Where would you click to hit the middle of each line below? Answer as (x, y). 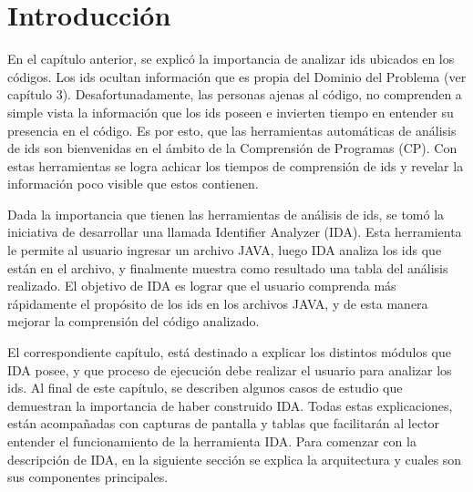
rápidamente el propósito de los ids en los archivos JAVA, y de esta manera (218, 303)
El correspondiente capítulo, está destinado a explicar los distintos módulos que (229, 352)
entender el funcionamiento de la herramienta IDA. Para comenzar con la (212, 441)
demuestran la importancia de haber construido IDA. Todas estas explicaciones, (230, 405)
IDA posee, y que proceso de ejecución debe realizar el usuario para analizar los (230, 369)
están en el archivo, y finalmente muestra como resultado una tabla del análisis (228, 267)
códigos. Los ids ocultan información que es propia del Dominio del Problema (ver (237, 76)
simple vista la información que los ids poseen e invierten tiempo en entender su (231, 112)
